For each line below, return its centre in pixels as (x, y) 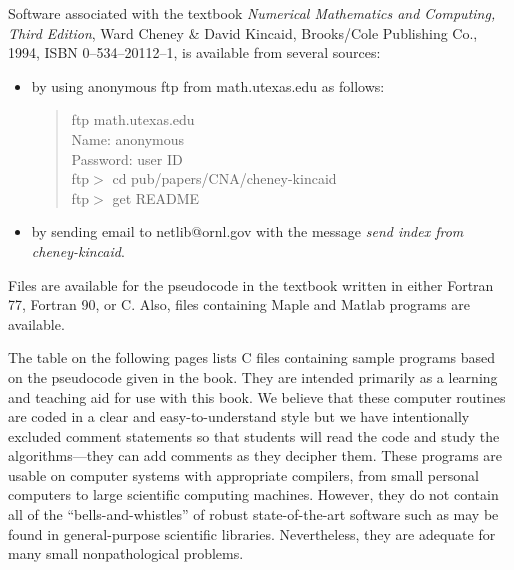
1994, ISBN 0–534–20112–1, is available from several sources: (194, 52)
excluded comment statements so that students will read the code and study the (254, 435)
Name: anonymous (128, 138)
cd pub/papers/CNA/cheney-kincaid (224, 178)
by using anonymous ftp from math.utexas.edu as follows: (208, 85)
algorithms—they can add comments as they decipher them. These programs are (255, 455)
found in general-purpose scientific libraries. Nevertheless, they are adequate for (252, 533)
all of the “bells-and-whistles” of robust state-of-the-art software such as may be (253, 514)
